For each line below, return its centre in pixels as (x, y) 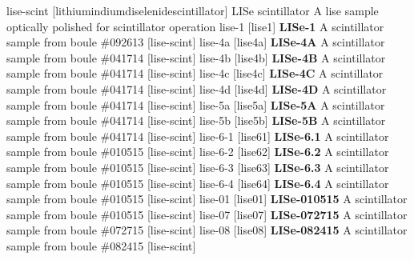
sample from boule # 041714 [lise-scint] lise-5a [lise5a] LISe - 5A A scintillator (196, 104)
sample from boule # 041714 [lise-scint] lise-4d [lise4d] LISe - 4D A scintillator (197, 88)
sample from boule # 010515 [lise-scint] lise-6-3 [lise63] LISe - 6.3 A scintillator (198, 167)
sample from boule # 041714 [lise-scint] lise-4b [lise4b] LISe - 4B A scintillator (196, 57)
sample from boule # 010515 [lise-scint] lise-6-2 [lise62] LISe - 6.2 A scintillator (198, 152)
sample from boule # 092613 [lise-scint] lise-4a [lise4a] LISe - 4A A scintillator (196, 42)
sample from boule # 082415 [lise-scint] (101, 245)
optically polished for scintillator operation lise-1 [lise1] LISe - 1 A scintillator (195, 26)
